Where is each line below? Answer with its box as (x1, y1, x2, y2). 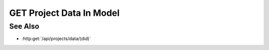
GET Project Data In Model (9, 7, 120, 18)
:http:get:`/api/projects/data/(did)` (21, 36, 91, 42)
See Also (9, 22, 39, 31)
